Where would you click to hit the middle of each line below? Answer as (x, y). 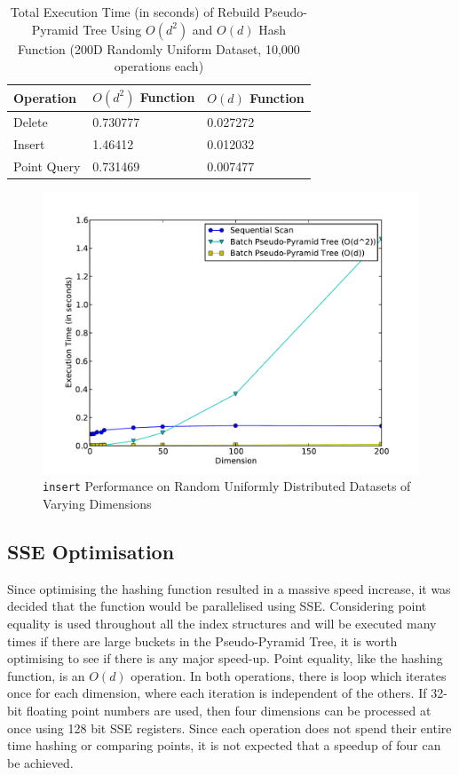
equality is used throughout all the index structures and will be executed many (222, 624)
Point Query (47, 166)
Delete (31, 122)
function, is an (46, 675)
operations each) (159, 66)
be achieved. (40, 762)
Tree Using (112, 29)
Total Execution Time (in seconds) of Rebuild (135, 12)
